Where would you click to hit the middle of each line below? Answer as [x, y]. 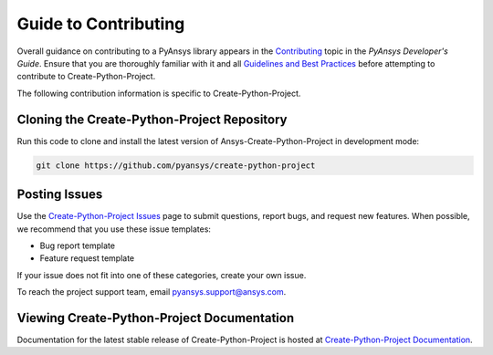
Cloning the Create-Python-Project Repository [152, 119]
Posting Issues [60, 195]
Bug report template [78, 245]
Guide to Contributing [101, 24]
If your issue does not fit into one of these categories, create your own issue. [162, 275]
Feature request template [87, 258]
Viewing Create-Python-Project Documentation [156, 318]
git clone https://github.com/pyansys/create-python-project [176, 165]
